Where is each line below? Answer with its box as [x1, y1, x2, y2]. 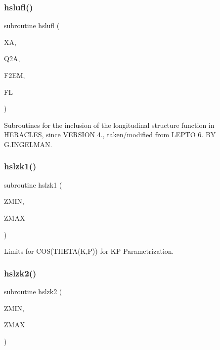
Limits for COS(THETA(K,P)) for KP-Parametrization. [4, 246, 174, 256]
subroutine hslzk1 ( [4, 179, 62, 190]
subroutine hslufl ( [4, 20, 60, 31]
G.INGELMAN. [4, 139, 52, 149]
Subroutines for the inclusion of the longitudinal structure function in [4, 119, 215, 130]
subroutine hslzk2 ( [4, 286, 62, 296]
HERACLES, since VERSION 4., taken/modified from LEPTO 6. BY [4, 129, 216, 140]
